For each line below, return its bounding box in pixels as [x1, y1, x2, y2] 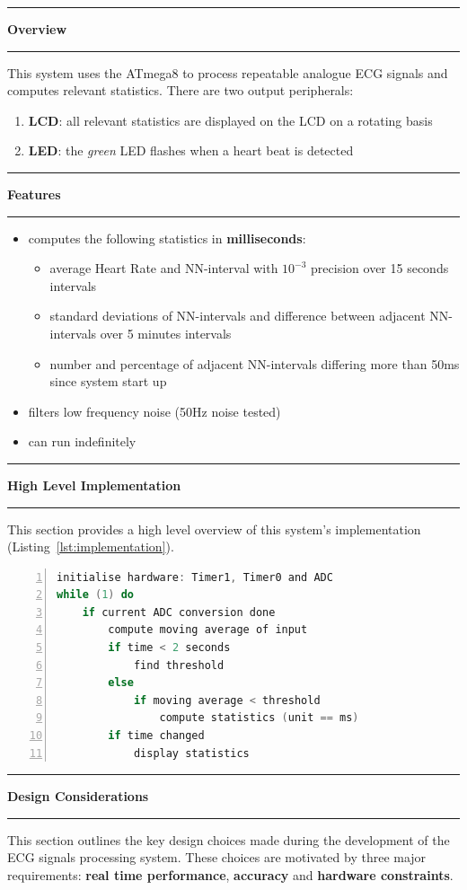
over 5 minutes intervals [100, 323, 232, 342]
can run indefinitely [28, 432, 137, 451]
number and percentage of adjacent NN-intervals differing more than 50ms [49, 354, 460, 373]
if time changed [108, 729, 205, 743]
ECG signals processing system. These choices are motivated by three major [7, 848, 427, 867]
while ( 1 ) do [57, 588, 134, 602]
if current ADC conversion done [82, 605, 276, 619]
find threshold [133, 658, 225, 672]
